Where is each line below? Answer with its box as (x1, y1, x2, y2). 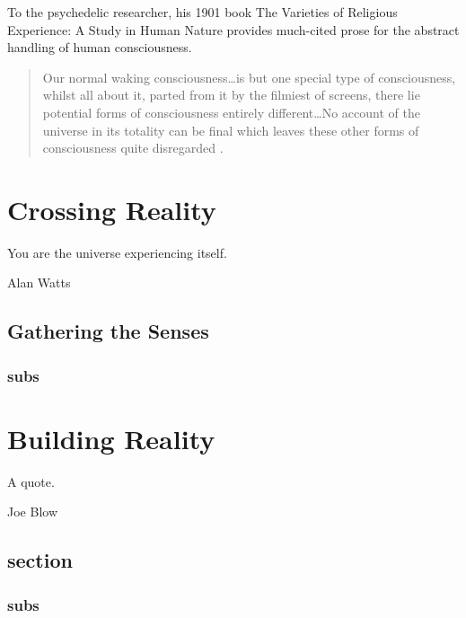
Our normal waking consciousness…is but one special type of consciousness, (42, 67, 456, 86)
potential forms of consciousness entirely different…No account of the (42, 102, 420, 121)
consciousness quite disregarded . (42, 138, 224, 157)
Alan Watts (7, 273, 71, 292)
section (7, 546, 73, 574)
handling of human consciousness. (7, 38, 192, 57)
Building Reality (7, 419, 215, 456)
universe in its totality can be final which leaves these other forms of (42, 120, 419, 139)
